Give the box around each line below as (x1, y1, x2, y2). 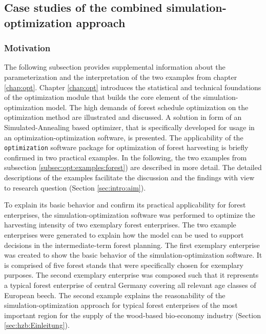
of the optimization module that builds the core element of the (4, 92, 201, 102)
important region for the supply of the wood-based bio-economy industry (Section (4, 309, 261, 320)
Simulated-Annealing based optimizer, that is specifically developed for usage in (4, 121, 255, 132)
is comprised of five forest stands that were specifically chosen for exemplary (4, 259, 243, 270)
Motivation (4, 41, 51, 54)
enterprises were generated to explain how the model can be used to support (4, 229, 244, 240)
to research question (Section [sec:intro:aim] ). (4, 182, 146, 193)
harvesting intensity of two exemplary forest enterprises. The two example (4, 219, 236, 230)
